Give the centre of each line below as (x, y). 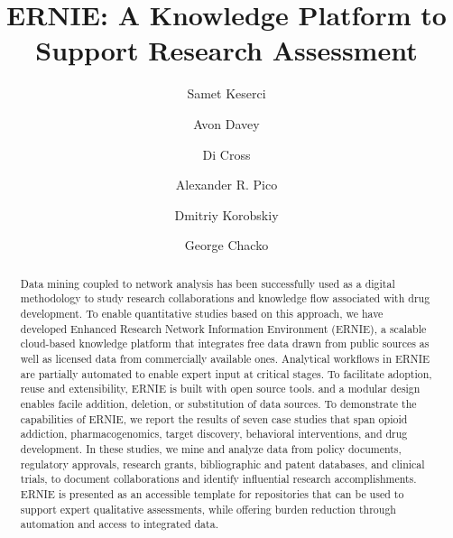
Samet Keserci (226, 93)
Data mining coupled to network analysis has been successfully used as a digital (208, 283)
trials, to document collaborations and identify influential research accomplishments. (218, 479)
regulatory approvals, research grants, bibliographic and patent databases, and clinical (222, 464)
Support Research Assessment (226, 50)
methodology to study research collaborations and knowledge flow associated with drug (225, 298)
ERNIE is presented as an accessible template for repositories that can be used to (212, 493)
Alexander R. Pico (226, 185)
